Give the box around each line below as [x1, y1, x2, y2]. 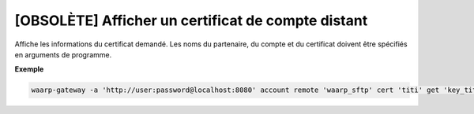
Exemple [14, 64, 44, 74]
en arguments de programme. [14, 50, 112, 59]
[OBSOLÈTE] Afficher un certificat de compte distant [14, 12, 368, 29]
